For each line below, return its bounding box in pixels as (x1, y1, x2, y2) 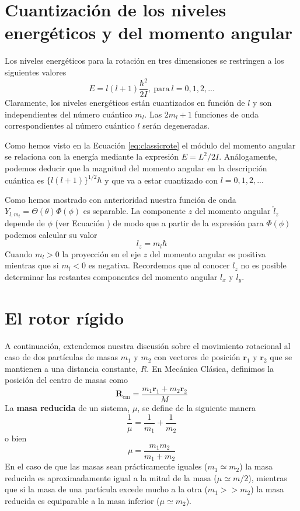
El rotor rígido (5, 305, 124, 329)
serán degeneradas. (142, 119, 210, 132)
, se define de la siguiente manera (137, 402, 256, 414)
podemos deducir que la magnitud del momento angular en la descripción (5, 162, 267, 174)
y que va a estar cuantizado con (104, 174, 218, 186)
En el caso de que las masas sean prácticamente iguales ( (5, 460, 208, 472)
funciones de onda (194, 108, 259, 120)
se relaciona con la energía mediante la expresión (5, 150, 179, 163)
